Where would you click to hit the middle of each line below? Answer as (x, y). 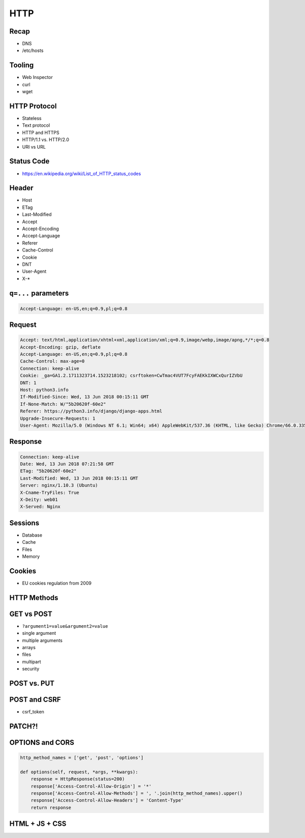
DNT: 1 (28, 383)
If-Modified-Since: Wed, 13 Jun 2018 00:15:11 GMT (85, 397)
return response (51, 807)
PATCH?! (24, 726)
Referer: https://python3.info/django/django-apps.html (91, 411)
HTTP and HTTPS (41, 132)
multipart (32, 661)
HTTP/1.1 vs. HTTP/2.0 (46, 139)
